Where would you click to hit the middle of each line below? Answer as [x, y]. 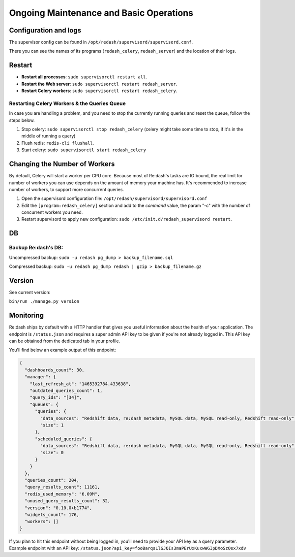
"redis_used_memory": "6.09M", [62, 494]
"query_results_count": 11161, [62, 487]
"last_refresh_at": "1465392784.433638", [80, 384]
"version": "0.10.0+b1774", [59, 508]
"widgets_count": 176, [52, 514]
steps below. [22, 120]
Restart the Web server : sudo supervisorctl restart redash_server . [99, 84]
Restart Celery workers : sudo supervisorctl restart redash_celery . [99, 91]
